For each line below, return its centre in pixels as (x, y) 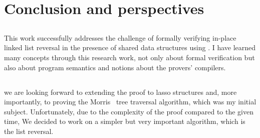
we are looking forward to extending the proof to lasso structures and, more (120, 92)
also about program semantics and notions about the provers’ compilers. (115, 67)
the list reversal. (29, 131)
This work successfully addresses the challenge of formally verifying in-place (120, 37)
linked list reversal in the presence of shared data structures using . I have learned (130, 47)
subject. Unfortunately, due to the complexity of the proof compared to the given (129, 111)
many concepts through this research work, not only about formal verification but (129, 57)
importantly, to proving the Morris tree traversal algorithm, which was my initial (130, 102)
